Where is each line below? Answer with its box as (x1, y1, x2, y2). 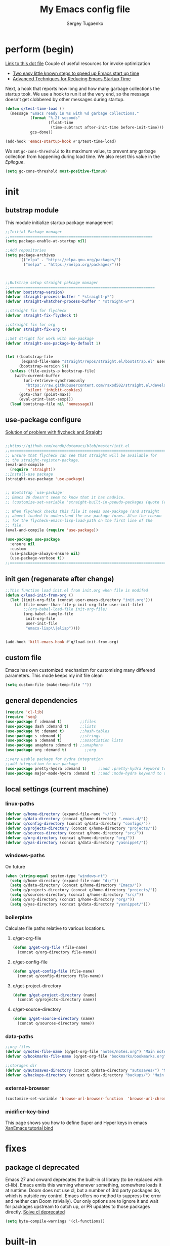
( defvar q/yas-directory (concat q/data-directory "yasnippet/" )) (5, 840, 148, 845)
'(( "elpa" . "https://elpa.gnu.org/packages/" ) (18, 258, 121, 263)
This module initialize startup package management (5, 220, 113, 226)
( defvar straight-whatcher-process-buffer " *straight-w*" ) (5, 299, 135, 304)
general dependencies (5, 696, 78, 705)
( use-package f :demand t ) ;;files (5, 719, 96, 724)
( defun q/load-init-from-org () (5, 593, 73, 598)
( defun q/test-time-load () (5, 106, 65, 111)
